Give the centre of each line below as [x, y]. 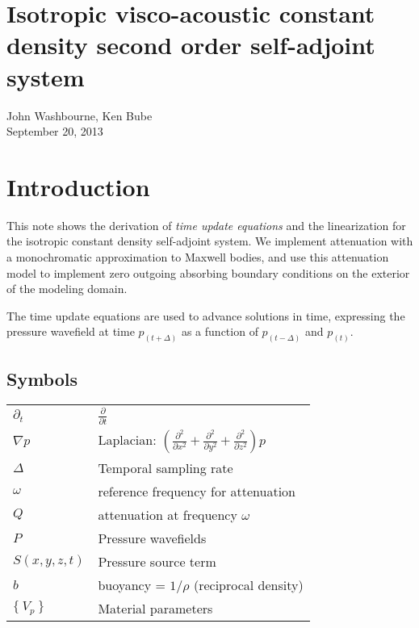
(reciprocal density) [248, 584]
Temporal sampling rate [166, 467]
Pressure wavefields [152, 538]
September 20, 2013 [55, 131]
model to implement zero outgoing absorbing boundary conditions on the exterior [208, 272]
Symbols [42, 378]
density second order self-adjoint [191, 45]
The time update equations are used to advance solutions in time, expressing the [206, 315]
